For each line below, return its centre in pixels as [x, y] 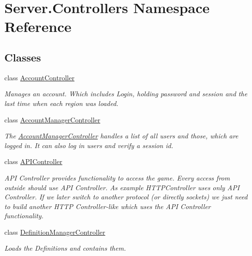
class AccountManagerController [52, 119]
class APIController [33, 161]
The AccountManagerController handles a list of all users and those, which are [121, 136]
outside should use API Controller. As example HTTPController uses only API [122, 187]
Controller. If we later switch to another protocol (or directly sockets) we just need [126, 197]
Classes [23, 57]
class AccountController [39, 77]
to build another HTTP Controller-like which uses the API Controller [108, 206]
